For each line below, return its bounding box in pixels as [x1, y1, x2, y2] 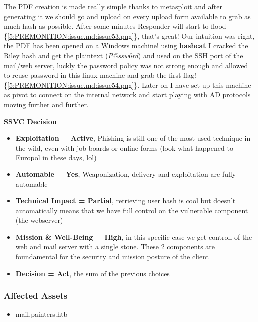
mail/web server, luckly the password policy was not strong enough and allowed [4, 60, 248, 70]
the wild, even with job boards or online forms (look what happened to [15, 142, 233, 153]
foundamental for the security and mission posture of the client [15, 251, 209, 262]
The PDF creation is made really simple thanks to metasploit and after [4, 1, 222, 11]
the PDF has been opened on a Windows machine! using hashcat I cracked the [4, 40, 248, 51]
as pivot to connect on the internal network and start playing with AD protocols [4, 89, 251, 100]
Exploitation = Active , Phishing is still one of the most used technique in [15, 133, 251, 143]
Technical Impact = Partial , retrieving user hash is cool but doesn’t [15, 195, 236, 206]
